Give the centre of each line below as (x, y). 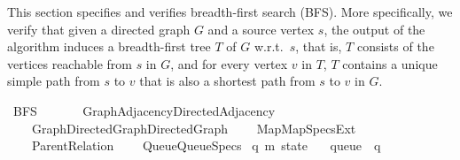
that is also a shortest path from (227, 81)
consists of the (395, 46)
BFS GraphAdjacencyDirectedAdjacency (144, 110)
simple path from (54, 81)
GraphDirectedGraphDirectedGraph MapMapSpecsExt (194, 128)
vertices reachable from (70, 63)
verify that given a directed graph (99, 29)
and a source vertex (261, 29)
